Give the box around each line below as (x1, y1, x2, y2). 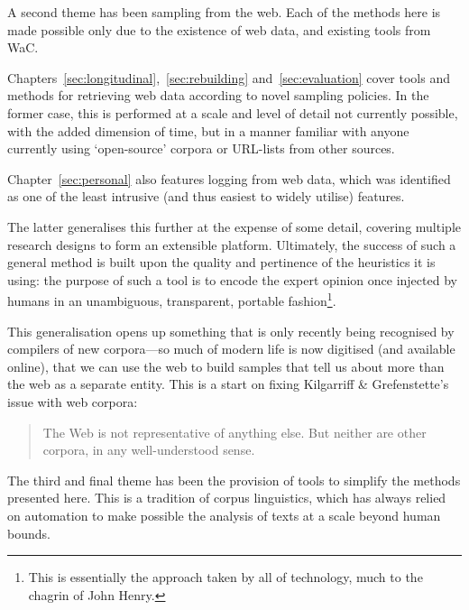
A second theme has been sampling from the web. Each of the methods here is (7, 3, 441, 21)
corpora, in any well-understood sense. (42, 440, 255, 459)
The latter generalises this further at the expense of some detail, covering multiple (7, 217, 461, 236)
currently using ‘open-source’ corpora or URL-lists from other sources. (7, 139, 395, 158)
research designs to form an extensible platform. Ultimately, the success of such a (7, 235, 456, 254)
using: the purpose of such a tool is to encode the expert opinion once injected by (7, 270, 457, 289)
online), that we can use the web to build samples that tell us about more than (7, 356, 445, 375)
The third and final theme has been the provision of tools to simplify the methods (7, 470, 461, 489)
